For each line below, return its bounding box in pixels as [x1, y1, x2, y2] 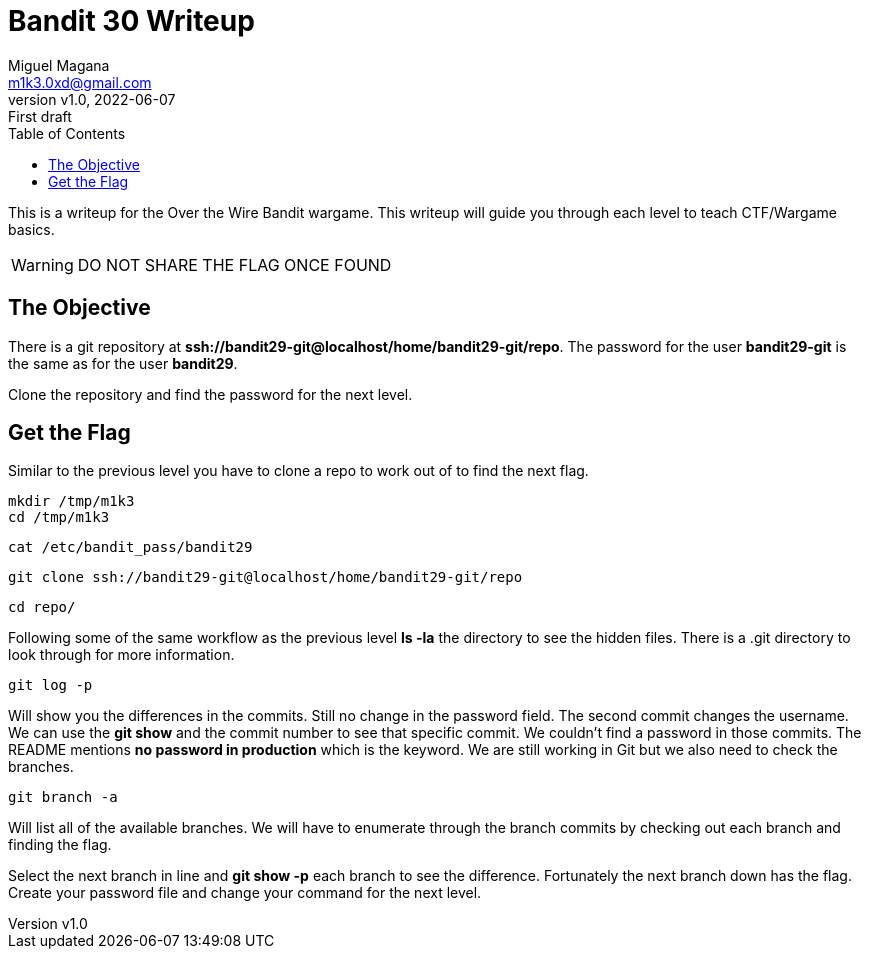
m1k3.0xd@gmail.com [8, 73, 152, 91]
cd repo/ [8, 599, 76, 616]
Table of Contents [8, 124, 126, 142]
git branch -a [8, 789, 118, 806]
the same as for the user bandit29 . [8, 354, 238, 372]
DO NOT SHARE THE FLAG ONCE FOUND [77, 254, 392, 275]
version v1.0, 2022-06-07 [8, 90, 176, 108]
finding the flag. [8, 836, 112, 854]
